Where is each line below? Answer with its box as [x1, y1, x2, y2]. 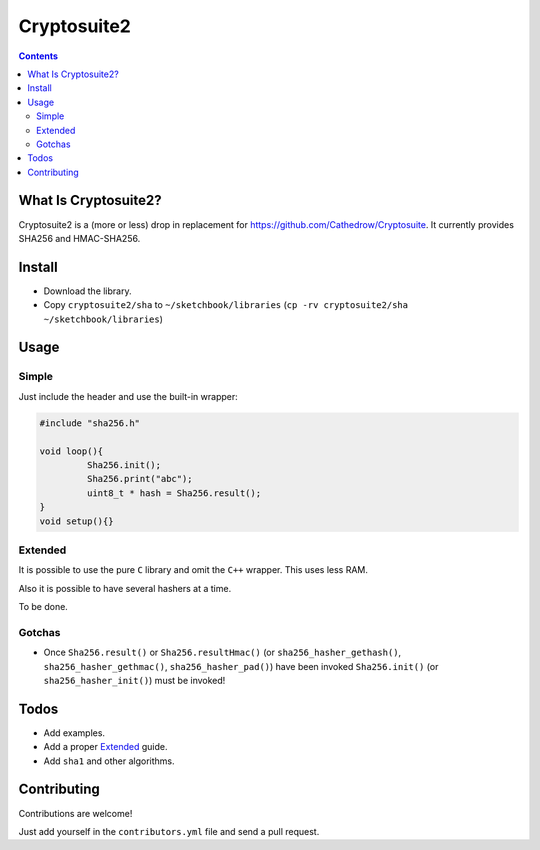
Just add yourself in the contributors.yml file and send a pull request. [18, 825, 320, 837]
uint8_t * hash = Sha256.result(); [86, 487, 262, 499]
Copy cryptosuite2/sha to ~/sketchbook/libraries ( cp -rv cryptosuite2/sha [43, 299, 409, 311]
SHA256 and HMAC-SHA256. [18, 232, 141, 244]
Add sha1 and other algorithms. [43, 755, 175, 767]
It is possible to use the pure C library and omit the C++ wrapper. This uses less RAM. [18, 564, 369, 576]
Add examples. [43, 726, 105, 739]
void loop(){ [39, 445, 104, 457]
